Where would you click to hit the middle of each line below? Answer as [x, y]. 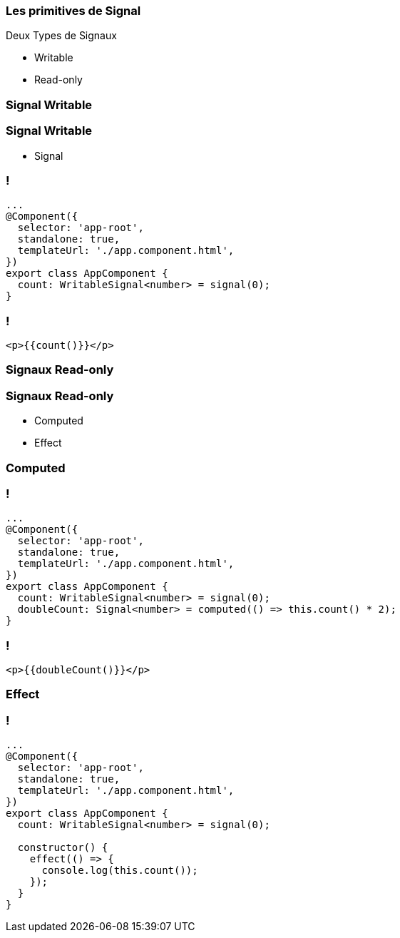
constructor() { [63, 848]
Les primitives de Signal [73, 11]
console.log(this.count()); [120, 871]
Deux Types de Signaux [61, 36]
